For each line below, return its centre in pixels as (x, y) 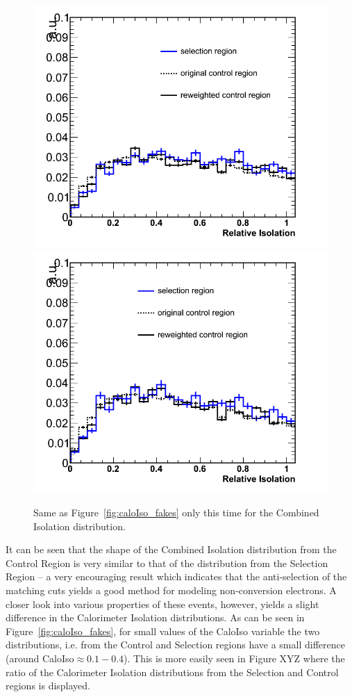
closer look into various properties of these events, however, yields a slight (162, 604)
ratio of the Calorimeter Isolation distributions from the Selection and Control (172, 672)
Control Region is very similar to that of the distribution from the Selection (167, 563)
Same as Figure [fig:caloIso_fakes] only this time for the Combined (176, 512)
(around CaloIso (40, 658)
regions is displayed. (48, 686)
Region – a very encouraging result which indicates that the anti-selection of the (176, 576)
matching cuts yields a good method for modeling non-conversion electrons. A (171, 590)
